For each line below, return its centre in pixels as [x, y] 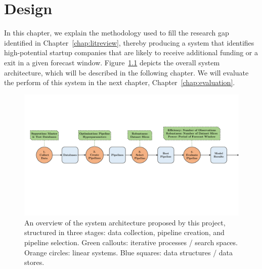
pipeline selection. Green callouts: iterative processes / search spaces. [131, 242]
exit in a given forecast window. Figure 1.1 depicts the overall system [112, 62]
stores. [34, 262]
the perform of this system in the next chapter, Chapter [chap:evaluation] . [120, 82]
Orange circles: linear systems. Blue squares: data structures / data [129, 252]
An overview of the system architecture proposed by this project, [125, 222]
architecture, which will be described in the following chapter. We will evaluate [126, 72]
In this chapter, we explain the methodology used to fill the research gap [117, 33]
